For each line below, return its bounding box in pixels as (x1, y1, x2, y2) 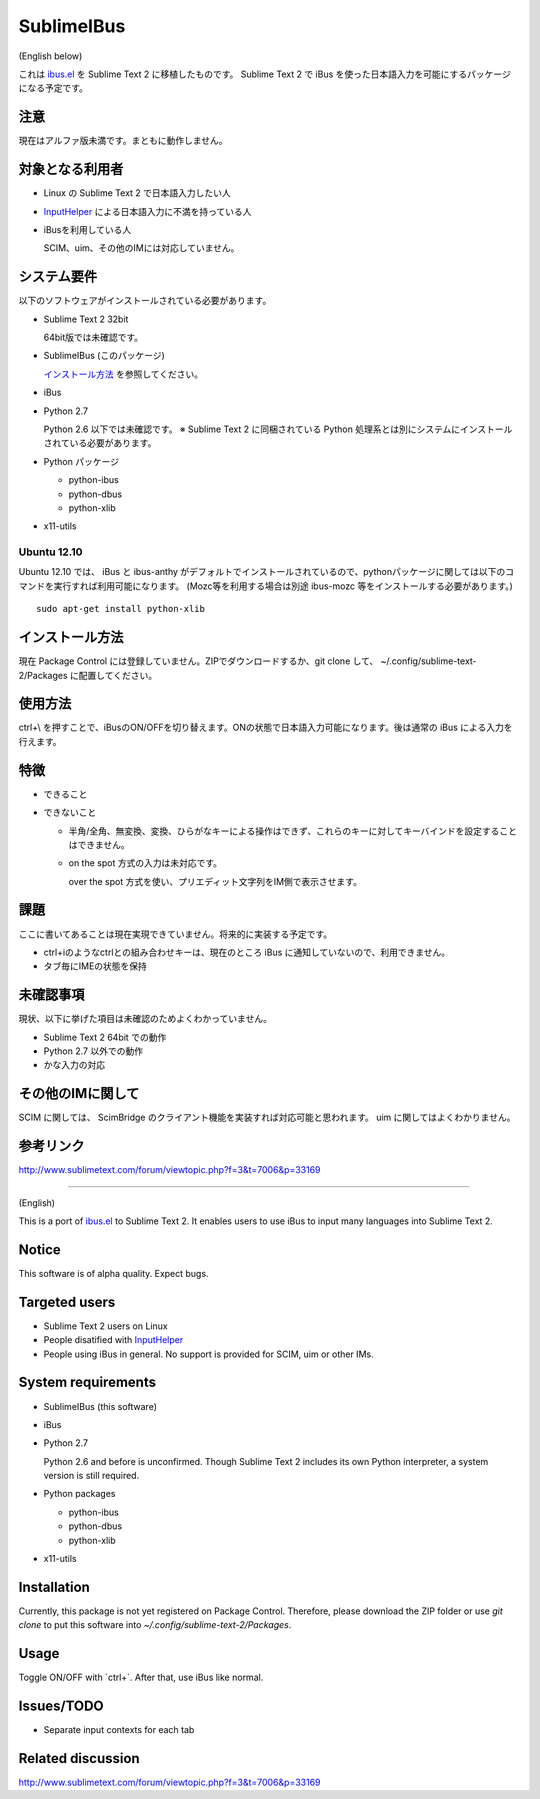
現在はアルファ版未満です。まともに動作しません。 (18, 135, 229, 147)
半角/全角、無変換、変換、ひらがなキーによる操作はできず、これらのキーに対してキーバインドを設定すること (68, 825, 518, 837)
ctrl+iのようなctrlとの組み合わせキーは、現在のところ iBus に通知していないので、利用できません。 (43, 946, 451, 958)
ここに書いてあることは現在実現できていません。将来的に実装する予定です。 (18, 928, 333, 940)
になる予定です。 (18, 82, 89, 94)
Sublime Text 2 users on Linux (43, 1320, 169, 1332)
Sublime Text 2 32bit (43, 313, 129, 325)
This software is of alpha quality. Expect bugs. (18, 1267, 209, 1279)
